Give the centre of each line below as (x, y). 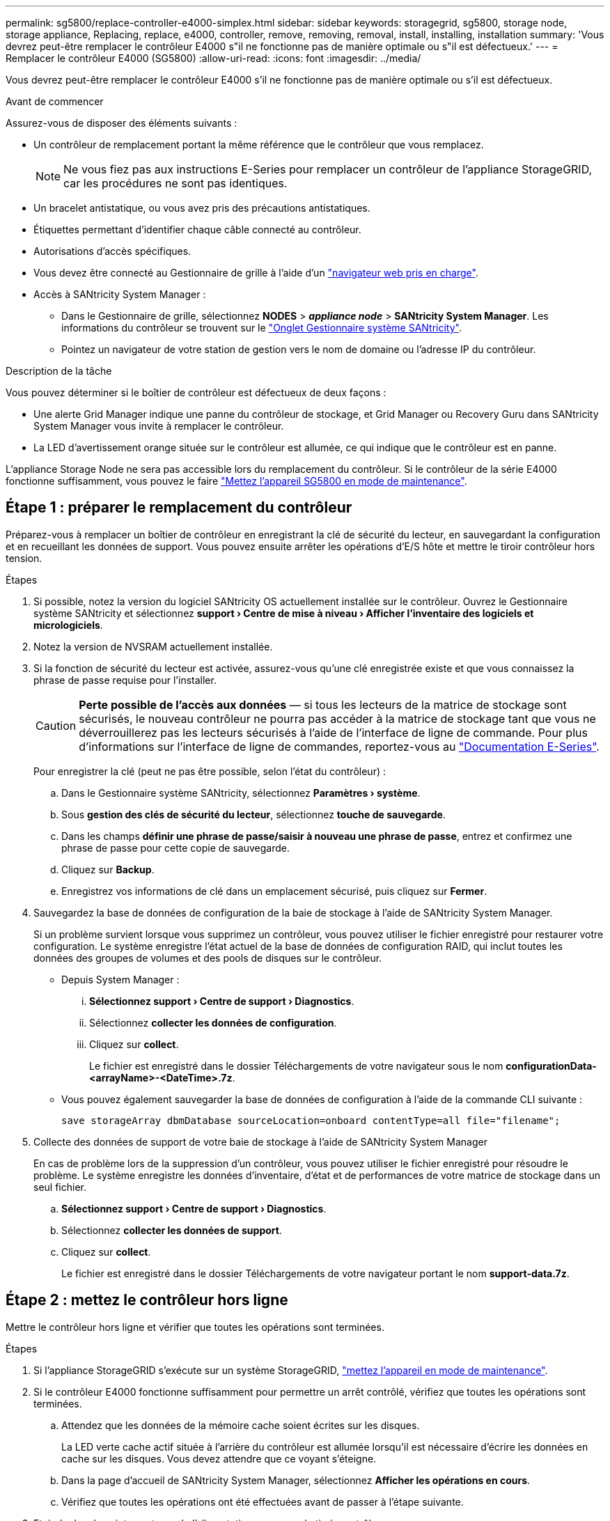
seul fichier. (60, 1187)
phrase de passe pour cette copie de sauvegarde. (175, 848)
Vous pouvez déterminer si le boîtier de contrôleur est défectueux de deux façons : (196, 392)
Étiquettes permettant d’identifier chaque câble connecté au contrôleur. (197, 229)
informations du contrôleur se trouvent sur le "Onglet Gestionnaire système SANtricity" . (261, 328)
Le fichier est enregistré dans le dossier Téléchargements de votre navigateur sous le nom (296, 1066)
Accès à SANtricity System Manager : (120, 294)
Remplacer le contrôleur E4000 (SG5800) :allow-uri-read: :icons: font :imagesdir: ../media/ (213, 58)
